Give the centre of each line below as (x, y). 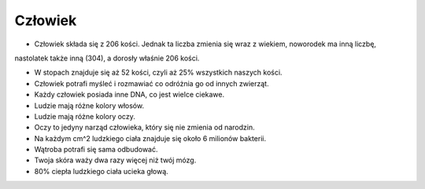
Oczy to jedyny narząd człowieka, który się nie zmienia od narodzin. (144, 127)
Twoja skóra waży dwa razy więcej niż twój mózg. (115, 160)
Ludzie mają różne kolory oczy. (85, 116)
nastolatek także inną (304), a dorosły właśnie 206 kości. (107, 58)
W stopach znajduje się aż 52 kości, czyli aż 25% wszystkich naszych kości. (158, 73)
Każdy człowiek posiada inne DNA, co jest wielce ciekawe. (129, 95)
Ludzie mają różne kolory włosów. (89, 105)
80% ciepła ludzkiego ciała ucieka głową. (101, 171)
